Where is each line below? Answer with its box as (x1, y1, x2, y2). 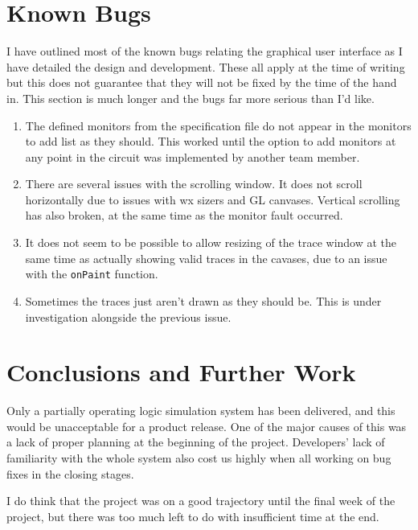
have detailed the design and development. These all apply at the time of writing (6, 58, 405, 75)
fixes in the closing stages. (6, 465, 134, 482)
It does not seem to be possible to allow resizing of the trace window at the (25, 234, 397, 251)
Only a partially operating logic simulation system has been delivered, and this (6, 402, 395, 419)
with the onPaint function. (25, 265, 158, 282)
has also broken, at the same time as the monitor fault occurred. (25, 207, 343, 224)
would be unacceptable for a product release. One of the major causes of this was (6, 417, 407, 434)
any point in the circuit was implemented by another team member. (25, 148, 360, 165)
